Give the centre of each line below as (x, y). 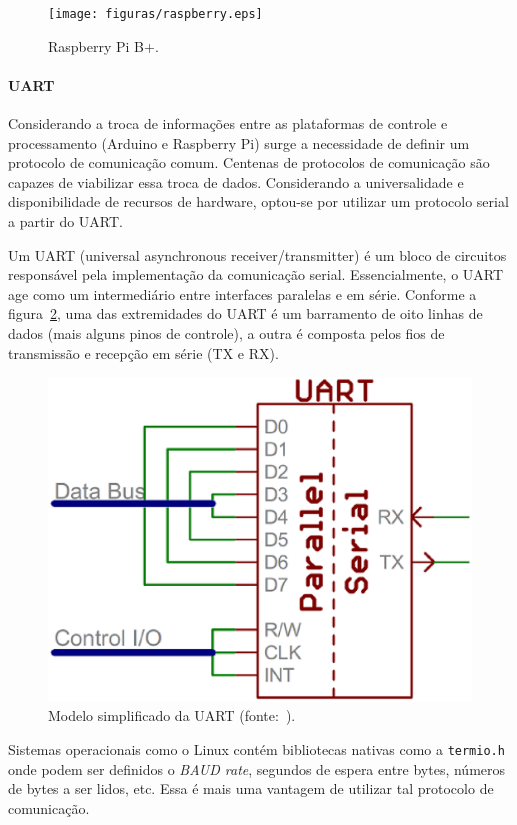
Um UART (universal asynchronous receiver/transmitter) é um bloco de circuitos (257, 254)
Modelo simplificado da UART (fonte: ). (172, 715)
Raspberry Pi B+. (103, 45)
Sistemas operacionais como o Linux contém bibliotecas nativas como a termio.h (256, 748)
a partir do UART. (66, 221)
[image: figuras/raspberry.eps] (155, 14)
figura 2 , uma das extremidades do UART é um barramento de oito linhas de (245, 313)
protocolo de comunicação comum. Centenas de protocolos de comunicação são (249, 162)
